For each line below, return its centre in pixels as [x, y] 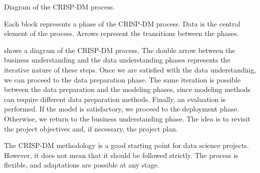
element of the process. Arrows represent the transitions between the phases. [121, 33]
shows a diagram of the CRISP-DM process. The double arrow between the [120, 50]
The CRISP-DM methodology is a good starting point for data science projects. [126, 145]
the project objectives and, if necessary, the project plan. [91, 128]
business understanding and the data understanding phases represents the [117, 60]
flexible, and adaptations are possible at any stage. [82, 165]
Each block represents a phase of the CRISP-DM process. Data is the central [122, 23]
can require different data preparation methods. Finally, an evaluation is [115, 99]
